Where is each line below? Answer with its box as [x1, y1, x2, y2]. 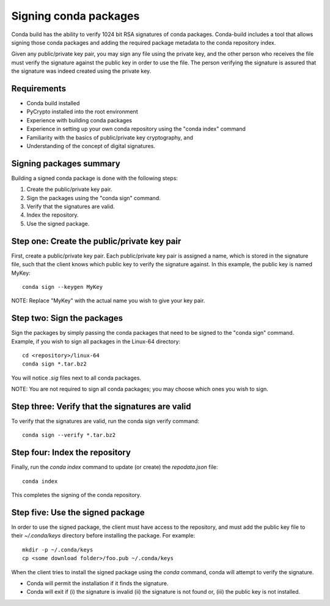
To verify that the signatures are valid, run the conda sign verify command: [11, 417, 200, 425]
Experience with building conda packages [26, 116, 133, 124]
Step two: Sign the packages [11, 313, 123, 324]
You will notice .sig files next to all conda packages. [11, 374, 142, 381]
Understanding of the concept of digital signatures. [26, 142, 156, 149]
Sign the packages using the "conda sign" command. [26, 194, 161, 201]
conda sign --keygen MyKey [22, 283, 103, 290]
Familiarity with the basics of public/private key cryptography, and [26, 133, 194, 141]
